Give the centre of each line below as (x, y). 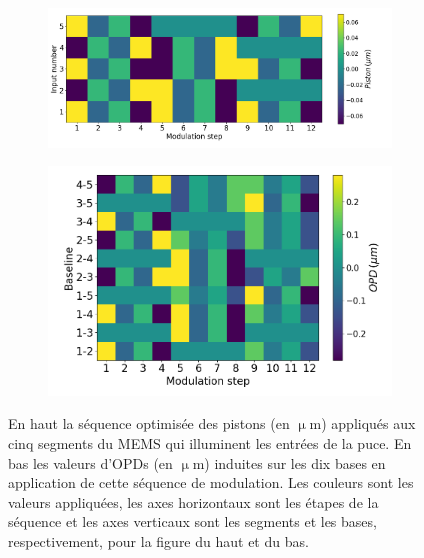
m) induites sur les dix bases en (289, 462)
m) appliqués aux (362, 423)
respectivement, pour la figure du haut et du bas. (158, 541)
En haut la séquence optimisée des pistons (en (149, 423)
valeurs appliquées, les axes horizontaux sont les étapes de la (193, 501)
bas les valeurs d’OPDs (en (90, 462)
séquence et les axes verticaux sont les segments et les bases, (192, 521)
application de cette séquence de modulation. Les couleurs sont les (211, 482)
